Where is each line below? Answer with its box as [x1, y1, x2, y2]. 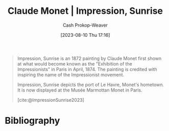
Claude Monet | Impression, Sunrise [7, 5, 163, 17]
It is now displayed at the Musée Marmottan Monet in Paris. [17, 87, 142, 93]
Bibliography [5, 115, 60, 126]
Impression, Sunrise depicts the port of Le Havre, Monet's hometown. [17, 81, 164, 88]
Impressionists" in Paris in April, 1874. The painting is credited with [17, 66, 158, 72]
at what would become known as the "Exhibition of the [17, 60, 132, 67]
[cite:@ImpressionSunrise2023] [17, 97, 85, 103]
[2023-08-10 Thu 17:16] [60, 32, 110, 38]
